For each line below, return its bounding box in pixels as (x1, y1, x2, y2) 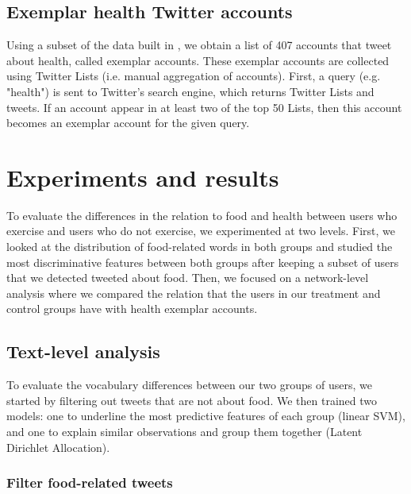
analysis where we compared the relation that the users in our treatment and (6, 284, 381, 301)
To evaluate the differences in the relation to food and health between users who (6, 206, 398, 223)
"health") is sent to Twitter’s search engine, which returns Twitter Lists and (6, 83, 375, 99)
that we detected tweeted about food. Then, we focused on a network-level (6, 269, 369, 286)
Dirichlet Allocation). (6, 438, 110, 455)
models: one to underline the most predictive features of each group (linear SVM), (6, 407, 405, 424)
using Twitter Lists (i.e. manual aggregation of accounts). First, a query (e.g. (6, 68, 381, 84)
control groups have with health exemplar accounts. (6, 300, 258, 317)
